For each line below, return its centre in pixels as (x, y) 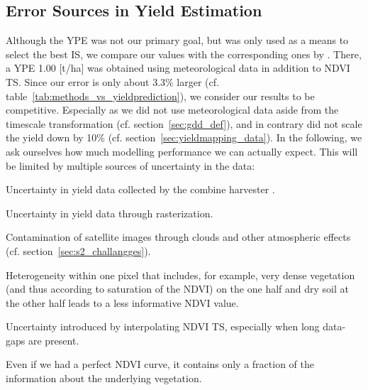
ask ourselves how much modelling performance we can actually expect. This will (182, 151)
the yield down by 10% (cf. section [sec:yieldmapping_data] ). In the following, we (184, 137)
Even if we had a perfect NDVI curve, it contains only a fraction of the (160, 364)
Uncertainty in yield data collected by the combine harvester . (140, 189)
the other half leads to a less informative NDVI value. (122, 302)
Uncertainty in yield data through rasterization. (110, 213)
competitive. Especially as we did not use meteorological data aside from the (172, 110)
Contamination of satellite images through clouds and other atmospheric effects (178, 237)
